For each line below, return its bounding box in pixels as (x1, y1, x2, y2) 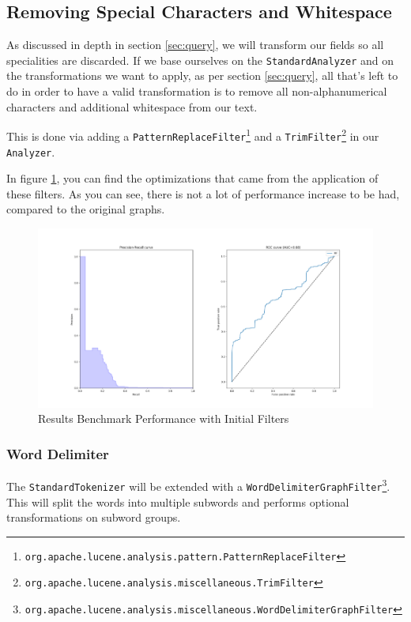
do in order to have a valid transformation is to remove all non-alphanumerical (6, 83, 387, 100)
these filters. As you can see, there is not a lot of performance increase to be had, (6, 185, 400, 202)
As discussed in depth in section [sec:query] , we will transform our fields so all (6, 36, 384, 53)
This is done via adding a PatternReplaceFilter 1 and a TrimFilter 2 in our (6, 126, 379, 144)
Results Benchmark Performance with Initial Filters (38, 410, 289, 427)
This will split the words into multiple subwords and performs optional (6, 493, 349, 510)
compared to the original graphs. (6, 201, 165, 217)
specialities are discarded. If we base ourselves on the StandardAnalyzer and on (6, 51, 394, 68)
